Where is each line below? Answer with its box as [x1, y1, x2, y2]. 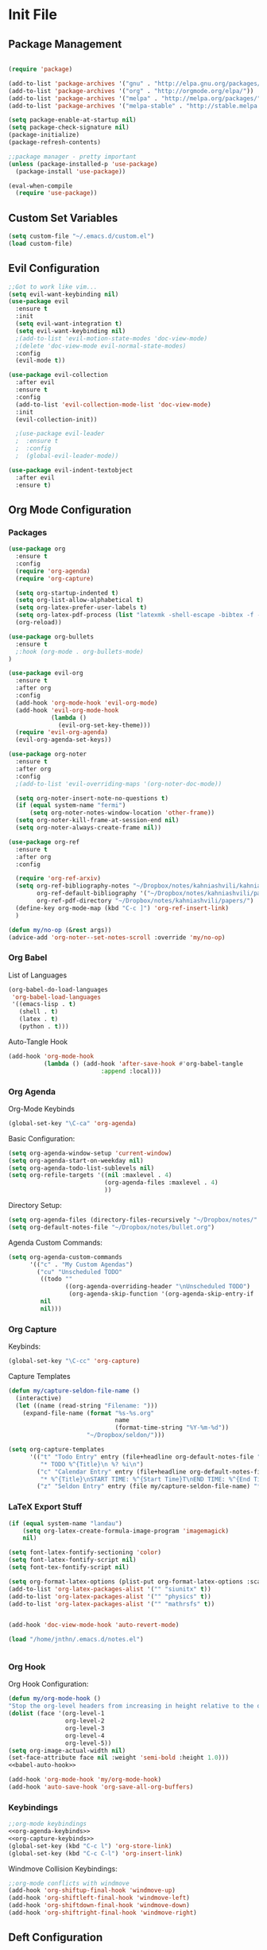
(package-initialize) [8, 131, 80, 139]
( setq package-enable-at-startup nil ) [8, 116, 137, 124]
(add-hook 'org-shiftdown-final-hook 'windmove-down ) [8, 1901, 191, 1909]
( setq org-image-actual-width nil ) [8, 1746, 126, 1754]
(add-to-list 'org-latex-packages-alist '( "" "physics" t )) [8, 1592, 212, 1600]
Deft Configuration [8, 1931, 103, 1944]
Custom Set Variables [8, 211, 118, 224]
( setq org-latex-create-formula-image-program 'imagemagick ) [22, 1527, 229, 1535]
